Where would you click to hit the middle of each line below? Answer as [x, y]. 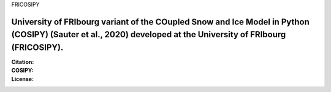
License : [22, 79]
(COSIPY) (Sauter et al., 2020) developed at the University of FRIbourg [149, 34]
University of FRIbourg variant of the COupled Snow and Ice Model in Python [160, 22]
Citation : [23, 62]
